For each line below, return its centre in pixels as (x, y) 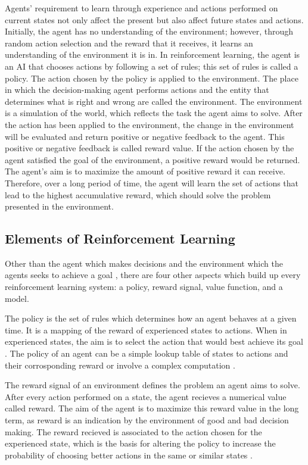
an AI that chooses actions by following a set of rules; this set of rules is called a (152, 66)
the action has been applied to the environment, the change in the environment (150, 124)
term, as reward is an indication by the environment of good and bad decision (147, 420)
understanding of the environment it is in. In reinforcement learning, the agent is (153, 54)
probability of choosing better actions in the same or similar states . (129, 455)
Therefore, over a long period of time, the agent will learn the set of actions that (152, 182)
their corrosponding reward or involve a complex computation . (120, 365)
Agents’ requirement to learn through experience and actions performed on (141, 8)
